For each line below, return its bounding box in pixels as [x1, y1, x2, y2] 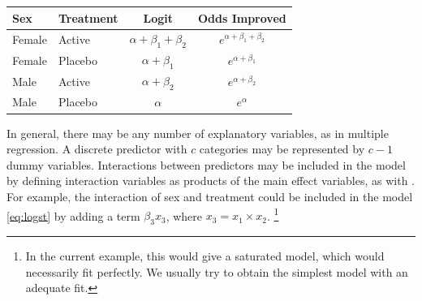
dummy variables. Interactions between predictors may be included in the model [6, 156, 406, 173]
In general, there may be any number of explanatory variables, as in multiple [6, 124, 389, 141]
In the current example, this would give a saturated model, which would [25, 247, 385, 264]
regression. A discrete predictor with [6, 140, 187, 157]
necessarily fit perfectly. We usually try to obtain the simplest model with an [25, 263, 408, 280]
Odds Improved [197, 9, 286, 26]
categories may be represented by [199, 140, 365, 157]
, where [166, 207, 202, 224]
